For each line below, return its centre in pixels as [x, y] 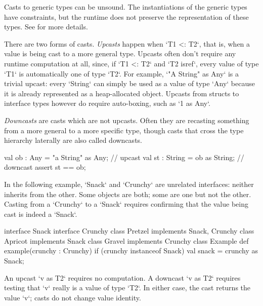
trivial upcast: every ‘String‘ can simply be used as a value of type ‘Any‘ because [129, 83]
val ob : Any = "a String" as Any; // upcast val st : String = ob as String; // [124, 157]
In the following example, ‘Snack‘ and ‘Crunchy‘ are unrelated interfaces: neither [129, 184]
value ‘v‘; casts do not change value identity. [73, 297]
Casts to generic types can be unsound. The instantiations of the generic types [126, 7]
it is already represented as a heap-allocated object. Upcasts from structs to [122, 93]
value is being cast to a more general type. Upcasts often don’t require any [120, 53]
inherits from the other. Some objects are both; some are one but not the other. [128, 194]
